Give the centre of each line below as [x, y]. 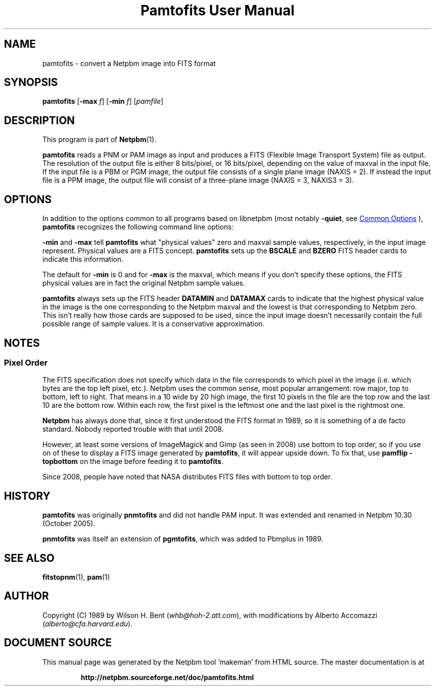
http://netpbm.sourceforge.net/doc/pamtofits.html [167, 677]
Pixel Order [26, 362]
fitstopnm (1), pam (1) [76, 577]
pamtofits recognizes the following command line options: [138, 227]
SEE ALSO [29, 558]
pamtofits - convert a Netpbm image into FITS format [129, 63]
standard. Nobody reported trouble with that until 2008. [133, 429]
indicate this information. [83, 259]
